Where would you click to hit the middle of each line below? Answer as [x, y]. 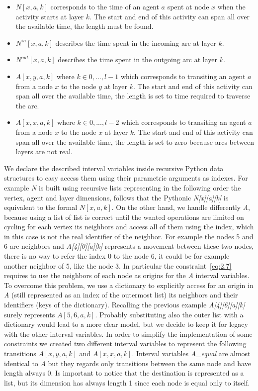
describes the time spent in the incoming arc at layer [136, 43]
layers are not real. [44, 151]
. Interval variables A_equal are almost [191, 353]
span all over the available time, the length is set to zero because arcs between [135, 142]
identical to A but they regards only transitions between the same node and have [128, 363]
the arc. [27, 105]
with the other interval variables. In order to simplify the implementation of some [128, 334]
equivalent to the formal [41, 207]
